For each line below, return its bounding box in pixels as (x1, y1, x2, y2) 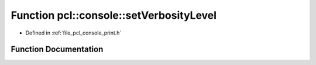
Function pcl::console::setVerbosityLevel (11, 9, 217, 22)
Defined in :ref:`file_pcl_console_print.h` (25, 29, 122, 36)
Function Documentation (11, 45, 104, 54)
